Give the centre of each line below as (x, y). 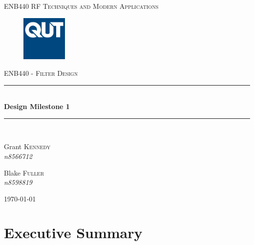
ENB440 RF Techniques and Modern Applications (81, 6)
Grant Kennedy (27, 146)
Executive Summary (73, 232)
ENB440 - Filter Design (41, 73)
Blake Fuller (24, 172)
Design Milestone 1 (37, 106)
